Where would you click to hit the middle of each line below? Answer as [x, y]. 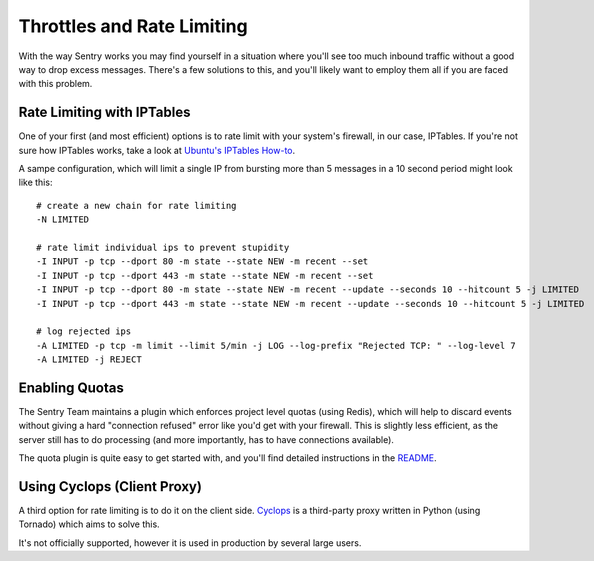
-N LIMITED [63, 219]
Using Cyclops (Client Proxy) [110, 486]
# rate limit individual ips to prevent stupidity [163, 247]
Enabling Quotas [71, 387]
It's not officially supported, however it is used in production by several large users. [190, 542]
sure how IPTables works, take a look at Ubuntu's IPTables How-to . [157, 150]
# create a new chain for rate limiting [136, 205]
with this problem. [55, 84]
